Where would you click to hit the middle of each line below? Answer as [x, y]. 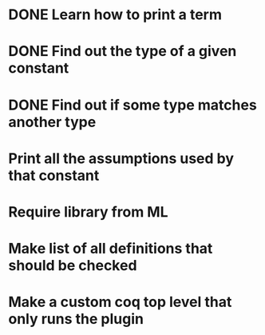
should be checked [73, 266]
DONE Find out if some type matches [132, 105]
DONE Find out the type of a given [123, 52]
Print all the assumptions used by [121, 158]
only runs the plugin [76, 319]
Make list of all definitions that [111, 249]
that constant [54, 175]
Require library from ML [88, 211]
